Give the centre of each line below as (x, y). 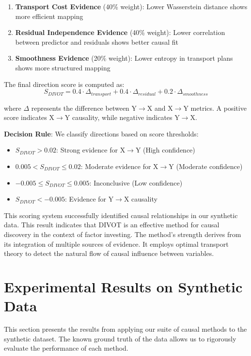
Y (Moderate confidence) (206, 166)
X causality (141, 199)
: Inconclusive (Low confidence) (136, 182)
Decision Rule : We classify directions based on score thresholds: (101, 133)
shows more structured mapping (63, 67)
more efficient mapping (49, 16)
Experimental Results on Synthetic (123, 286)
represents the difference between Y (84, 108)
